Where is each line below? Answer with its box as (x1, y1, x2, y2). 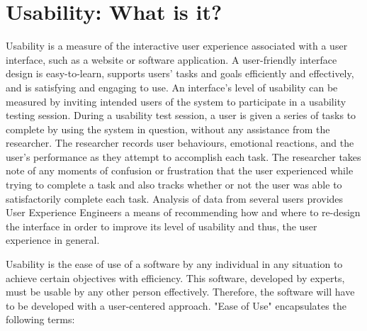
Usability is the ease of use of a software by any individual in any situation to (6, 257, 343, 271)
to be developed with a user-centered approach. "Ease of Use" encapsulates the (6, 298, 346, 313)
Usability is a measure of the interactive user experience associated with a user (6, 38, 348, 53)
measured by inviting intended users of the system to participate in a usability (6, 94, 346, 108)
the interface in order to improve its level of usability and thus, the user (6, 218, 317, 233)
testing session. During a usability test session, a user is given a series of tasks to (6, 108, 356, 123)
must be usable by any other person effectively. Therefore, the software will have (6, 284, 355, 299)
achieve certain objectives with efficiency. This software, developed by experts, (6, 270, 345, 285)
